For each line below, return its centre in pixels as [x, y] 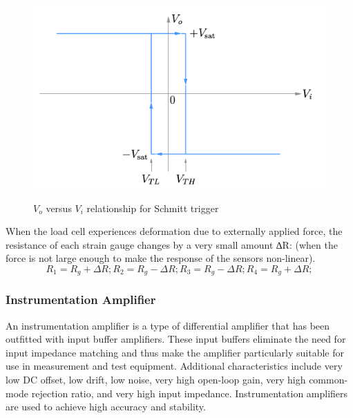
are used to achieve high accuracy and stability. [106, 407]
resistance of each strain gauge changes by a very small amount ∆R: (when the [172, 244]
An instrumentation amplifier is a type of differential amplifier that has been [168, 325]
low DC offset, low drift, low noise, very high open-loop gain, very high [156, 380]
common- [328, 380]
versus [59, 208]
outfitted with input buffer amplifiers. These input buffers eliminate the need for [176, 339]
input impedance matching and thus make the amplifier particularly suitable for [175, 352]
